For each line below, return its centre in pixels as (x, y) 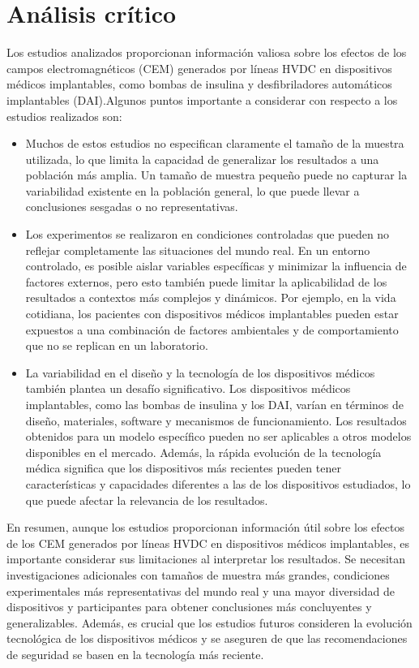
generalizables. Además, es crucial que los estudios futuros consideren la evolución (209, 622)
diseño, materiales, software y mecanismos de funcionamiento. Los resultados (216, 420)
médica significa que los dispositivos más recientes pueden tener (183, 468)
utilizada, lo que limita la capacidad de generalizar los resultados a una (202, 159)
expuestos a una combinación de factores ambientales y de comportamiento (212, 329)
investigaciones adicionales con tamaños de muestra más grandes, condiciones (198, 574)
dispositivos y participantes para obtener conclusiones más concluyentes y (189, 607)
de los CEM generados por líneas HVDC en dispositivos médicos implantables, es (208, 543)
